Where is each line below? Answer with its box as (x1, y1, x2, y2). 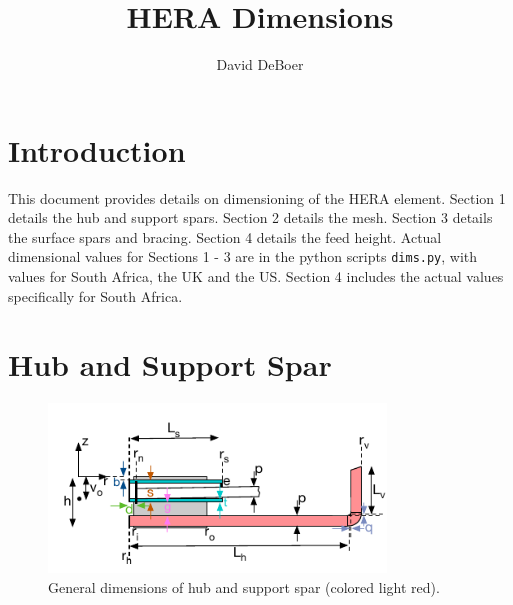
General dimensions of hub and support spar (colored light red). (48, 577, 440, 597)
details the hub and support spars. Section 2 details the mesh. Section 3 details (8, 207, 493, 228)
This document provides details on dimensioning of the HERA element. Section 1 (8, 187, 506, 208)
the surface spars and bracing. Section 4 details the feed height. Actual (8, 226, 442, 247)
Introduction (8, 129, 186, 170)
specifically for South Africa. (8, 285, 183, 306)
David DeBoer (216, 54, 304, 75)
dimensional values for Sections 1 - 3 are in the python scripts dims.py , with (8, 246, 478, 267)
